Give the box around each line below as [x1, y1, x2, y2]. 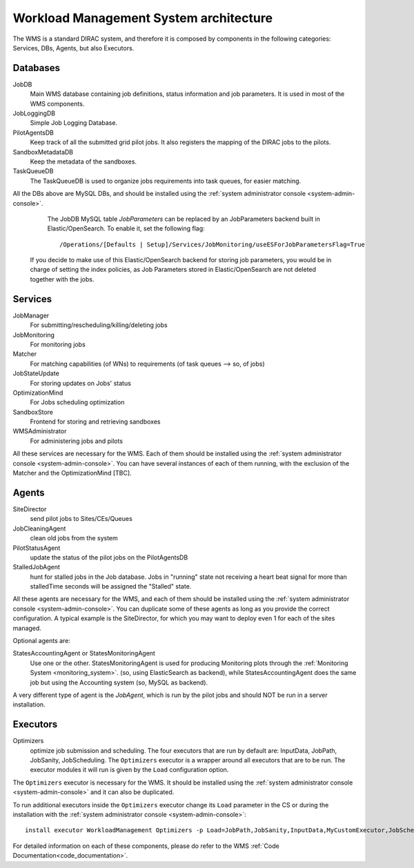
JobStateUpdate [12, 369, 60, 377]
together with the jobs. [30, 275, 95, 283]
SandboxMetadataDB [12, 148, 74, 156]
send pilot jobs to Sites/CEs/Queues [30, 515, 132, 523]
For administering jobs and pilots [30, 437, 124, 445]
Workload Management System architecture [12, 10, 273, 26]
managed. [12, 624, 41, 632]
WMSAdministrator [12, 427, 67, 435]
